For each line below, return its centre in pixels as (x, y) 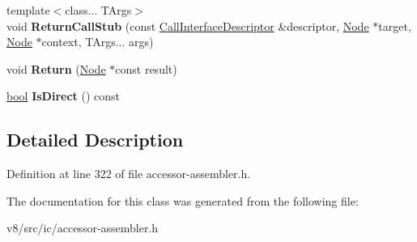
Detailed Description (95, 140)
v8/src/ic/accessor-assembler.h (83, 228)
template (28, 10)
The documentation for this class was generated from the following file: (183, 200)
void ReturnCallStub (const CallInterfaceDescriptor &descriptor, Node (188, 25)
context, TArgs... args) (98, 42)
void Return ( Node (56, 68)
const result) (146, 68)
